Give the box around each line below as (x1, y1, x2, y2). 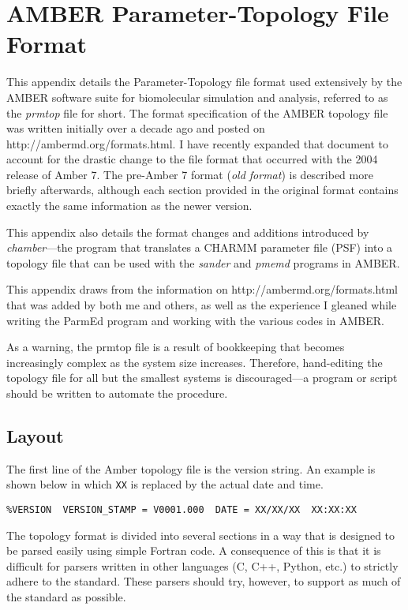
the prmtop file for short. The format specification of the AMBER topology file (6, 104, 388, 121)
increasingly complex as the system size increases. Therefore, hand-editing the (6, 354, 383, 370)
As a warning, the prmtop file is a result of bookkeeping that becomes (6, 339, 345, 355)
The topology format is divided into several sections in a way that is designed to (6, 526, 395, 543)
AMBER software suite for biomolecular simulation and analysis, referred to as (6, 88, 388, 105)
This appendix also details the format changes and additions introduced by (6, 223, 369, 240)
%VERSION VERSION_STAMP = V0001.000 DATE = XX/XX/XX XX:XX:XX (6, 504, 357, 516)
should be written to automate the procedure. (6, 385, 228, 401)
